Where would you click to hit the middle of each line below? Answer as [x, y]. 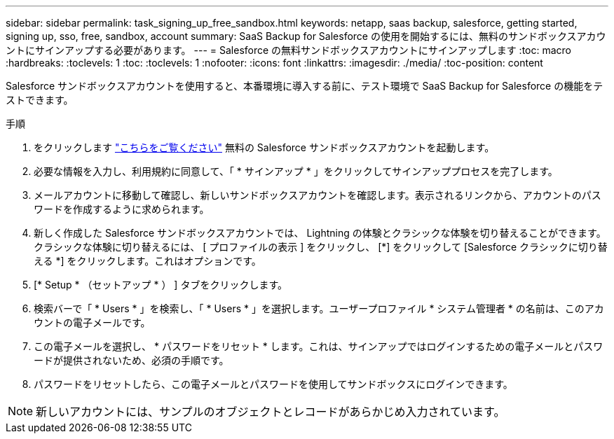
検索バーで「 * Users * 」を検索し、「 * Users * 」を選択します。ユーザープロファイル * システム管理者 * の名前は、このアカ [319, 308]
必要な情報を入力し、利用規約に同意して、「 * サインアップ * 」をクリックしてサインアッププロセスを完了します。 [296, 171]
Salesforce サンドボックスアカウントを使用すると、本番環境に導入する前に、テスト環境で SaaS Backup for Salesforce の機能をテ [305, 86]
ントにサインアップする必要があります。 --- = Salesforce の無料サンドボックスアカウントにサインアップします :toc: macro [288, 50]
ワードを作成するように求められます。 [122, 209]
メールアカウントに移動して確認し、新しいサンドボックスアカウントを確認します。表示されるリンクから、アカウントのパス [318, 195]
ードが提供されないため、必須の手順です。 [131, 360]
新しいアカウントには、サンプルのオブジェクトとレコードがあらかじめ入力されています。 [271, 412]
